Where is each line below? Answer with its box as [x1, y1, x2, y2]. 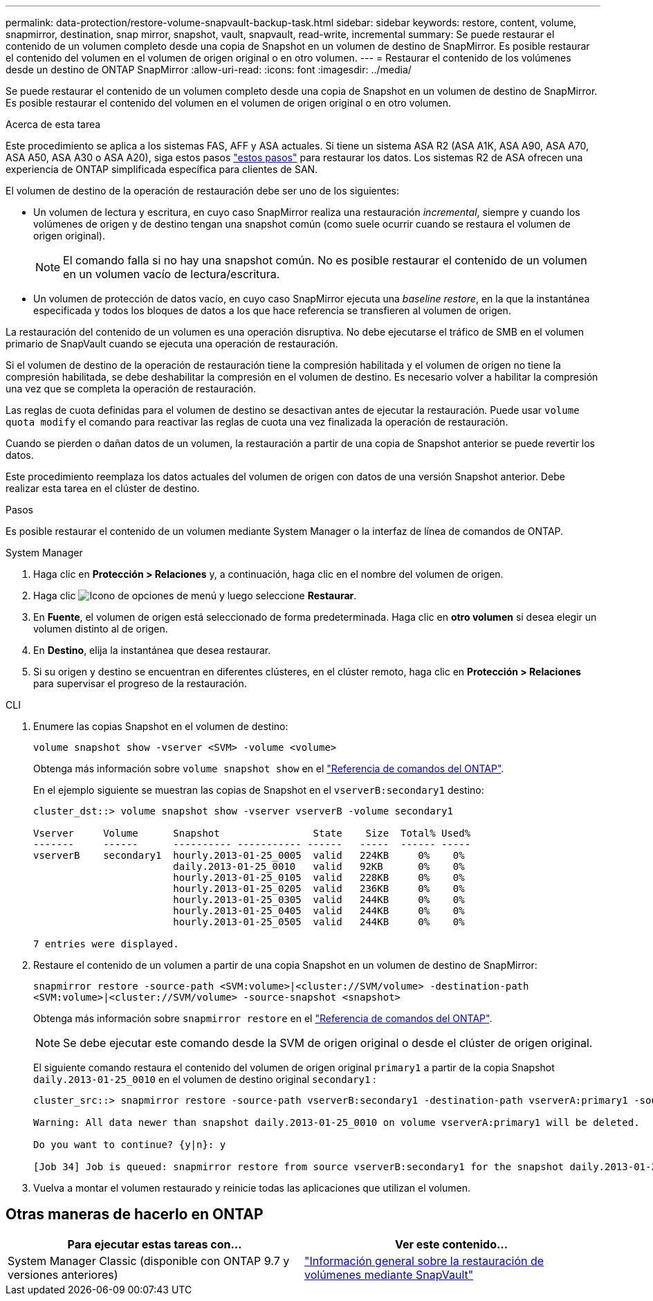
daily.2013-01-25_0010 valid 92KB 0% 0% [173, 861, 465, 872]
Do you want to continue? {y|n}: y [33, 1139, 226, 1150]
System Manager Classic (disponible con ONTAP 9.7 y [8, 1253, 290, 1268]
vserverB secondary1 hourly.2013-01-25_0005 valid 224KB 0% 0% [33, 850, 465, 861]
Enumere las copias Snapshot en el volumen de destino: [33, 720, 288, 732]
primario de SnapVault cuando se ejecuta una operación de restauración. [6, 338, 338, 349]
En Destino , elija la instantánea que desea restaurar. [33, 644, 271, 656]
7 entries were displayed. [33, 938, 179, 949]
